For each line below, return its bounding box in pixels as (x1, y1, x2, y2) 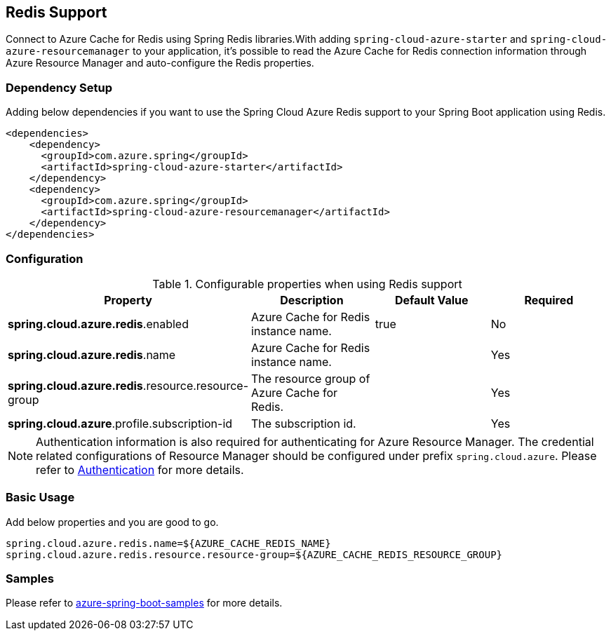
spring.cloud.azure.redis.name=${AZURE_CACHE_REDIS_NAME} (6, 537, 331, 549)
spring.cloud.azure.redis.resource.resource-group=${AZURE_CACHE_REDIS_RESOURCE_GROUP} (6, 548, 503, 560)
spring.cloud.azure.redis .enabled (8, 316, 189, 331)
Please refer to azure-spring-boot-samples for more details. (6, 597, 283, 609)
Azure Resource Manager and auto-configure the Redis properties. (6, 57, 314, 69)
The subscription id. (251, 416, 356, 431)
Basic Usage (6, 490, 75, 505)
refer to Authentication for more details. (36, 462, 244, 477)
